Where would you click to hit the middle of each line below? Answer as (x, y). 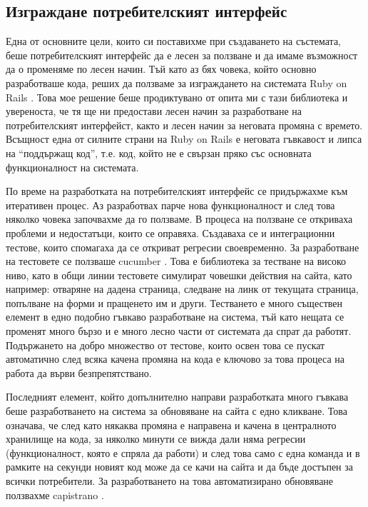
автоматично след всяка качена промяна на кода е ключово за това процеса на (175, 359)
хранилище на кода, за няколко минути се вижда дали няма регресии (156, 439)
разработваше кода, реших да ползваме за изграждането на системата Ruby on (177, 82)
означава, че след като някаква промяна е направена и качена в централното (171, 425)
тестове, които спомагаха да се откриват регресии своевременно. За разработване (183, 247)
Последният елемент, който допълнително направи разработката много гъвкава (177, 397)
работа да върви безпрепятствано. (79, 372)
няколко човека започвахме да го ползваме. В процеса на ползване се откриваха (179, 219)
